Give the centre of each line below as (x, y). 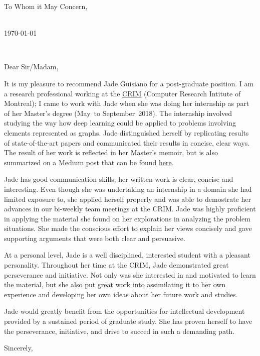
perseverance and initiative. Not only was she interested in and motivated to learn (130, 274)
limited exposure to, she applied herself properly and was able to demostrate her (127, 199)
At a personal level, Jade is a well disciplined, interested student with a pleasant (127, 255)
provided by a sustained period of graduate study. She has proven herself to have (128, 321)
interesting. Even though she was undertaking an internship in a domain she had (128, 189)
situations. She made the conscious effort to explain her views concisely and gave (128, 228)
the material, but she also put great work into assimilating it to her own (115, 284)
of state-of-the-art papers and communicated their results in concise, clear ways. (127, 142)
